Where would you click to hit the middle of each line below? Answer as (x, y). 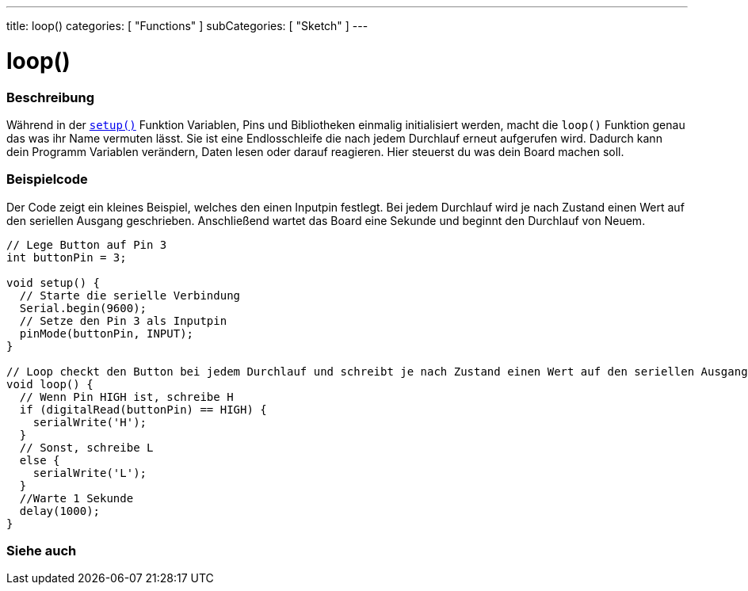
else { (40, 460)
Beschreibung (51, 97)
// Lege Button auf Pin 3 (87, 244)
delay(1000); (60, 511)
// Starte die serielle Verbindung (130, 295)
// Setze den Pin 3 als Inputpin (123, 320)
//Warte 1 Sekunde (76, 498)
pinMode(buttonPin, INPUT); (107, 333)
